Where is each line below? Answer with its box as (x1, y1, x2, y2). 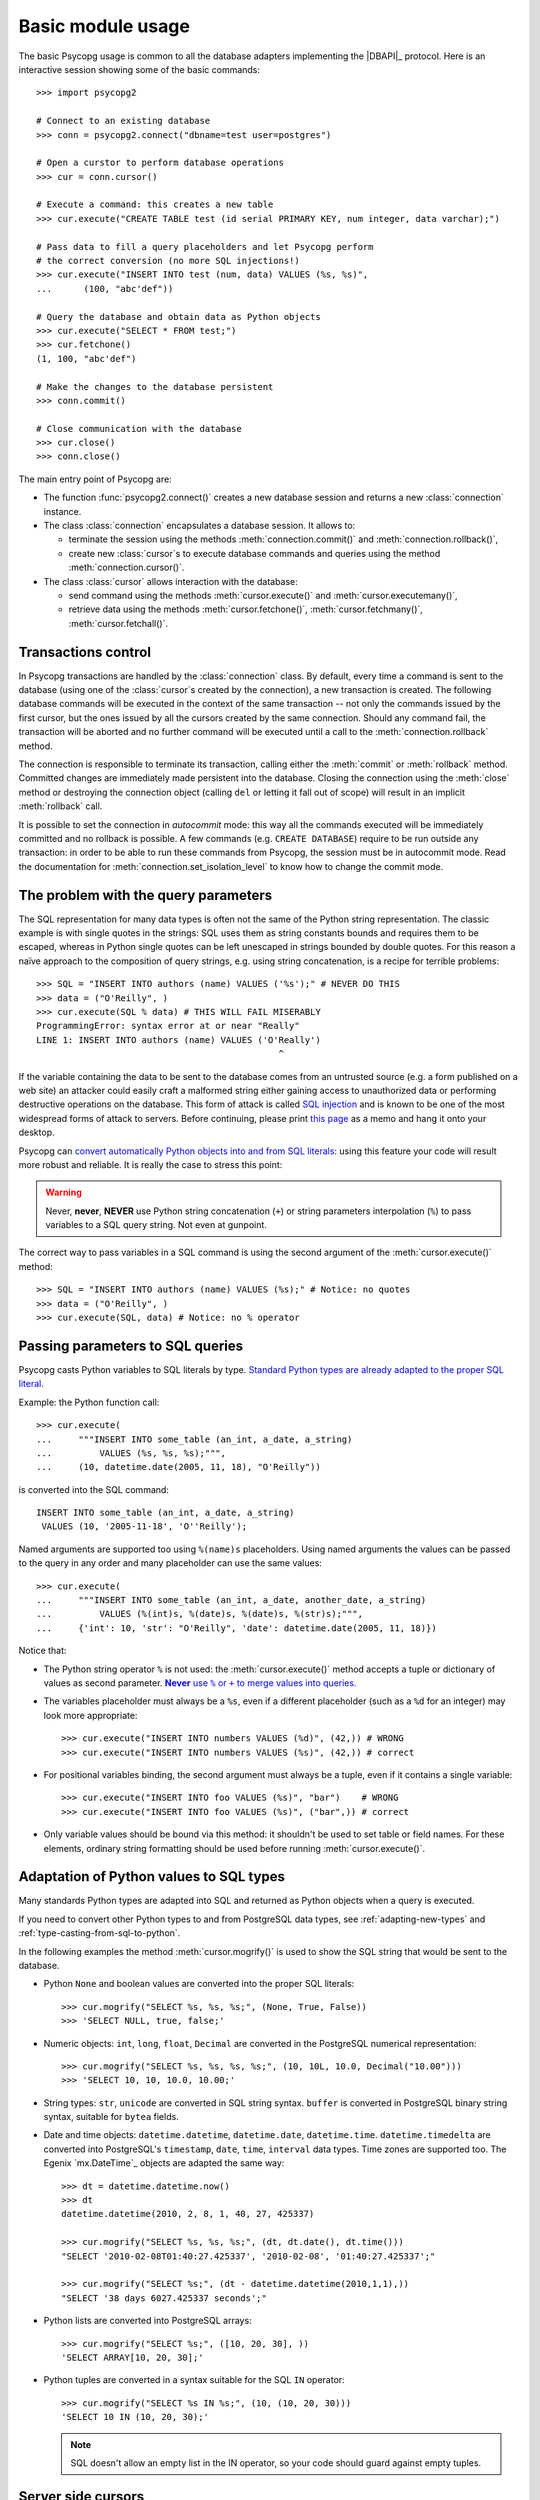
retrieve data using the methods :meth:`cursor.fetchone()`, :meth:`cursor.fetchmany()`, (68, 603, 424, 615)
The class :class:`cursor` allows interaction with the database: (43, 575, 299, 587)
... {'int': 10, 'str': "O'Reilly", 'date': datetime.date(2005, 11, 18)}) (36, 1622, 437, 1634)
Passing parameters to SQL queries (18, 1337, 244, 1354)
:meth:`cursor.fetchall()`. (68, 617, 169, 629)
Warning (45, 1186, 82, 1199)
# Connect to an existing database (36, 115, 211, 127)
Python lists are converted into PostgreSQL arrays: (43, 2315, 252, 2327)
